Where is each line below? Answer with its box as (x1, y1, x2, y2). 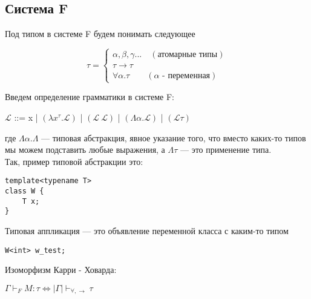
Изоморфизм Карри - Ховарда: (5, 263, 117, 276)
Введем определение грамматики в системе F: (5, 90, 174, 103)
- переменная (162, 72, 211, 81)
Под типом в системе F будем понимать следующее (5, 27, 195, 40)
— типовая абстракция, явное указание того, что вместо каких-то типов (41, 131, 306, 144)
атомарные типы (157, 50, 218, 59)
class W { (5, 187, 44, 196)
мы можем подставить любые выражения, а (5, 143, 165, 156)
